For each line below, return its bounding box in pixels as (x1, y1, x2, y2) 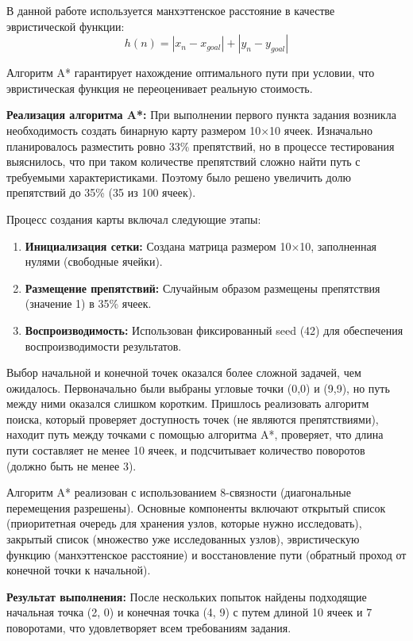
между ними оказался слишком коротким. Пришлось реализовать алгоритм (6, 395, 369, 412)
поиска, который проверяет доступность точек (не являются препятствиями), (6, 410, 379, 427)
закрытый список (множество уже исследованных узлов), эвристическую (6, 531, 360, 547)
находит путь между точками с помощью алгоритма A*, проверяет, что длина (6, 426, 384, 443)
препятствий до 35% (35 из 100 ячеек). (6, 184, 196, 201)
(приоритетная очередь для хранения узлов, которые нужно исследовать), (6, 515, 362, 532)
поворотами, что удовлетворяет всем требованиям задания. (6, 620, 291, 635)
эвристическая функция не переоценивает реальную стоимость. (6, 79, 313, 96)
